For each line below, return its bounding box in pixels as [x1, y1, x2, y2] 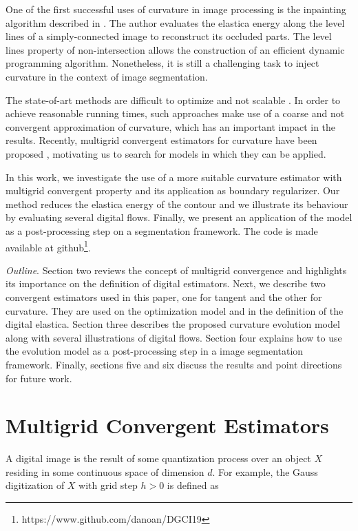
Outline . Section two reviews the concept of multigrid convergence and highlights [6, 262, 347, 277]
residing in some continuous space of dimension [6, 464, 204, 479]
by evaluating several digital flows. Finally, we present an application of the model [6, 210, 352, 225]
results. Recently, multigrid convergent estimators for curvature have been [6, 133, 317, 147]
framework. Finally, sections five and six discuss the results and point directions [6, 357, 342, 371]
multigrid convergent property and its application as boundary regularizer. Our [6, 183, 340, 198]
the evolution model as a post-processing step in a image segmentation [6, 344, 304, 358]
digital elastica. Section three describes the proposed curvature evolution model [6, 317, 340, 331]
